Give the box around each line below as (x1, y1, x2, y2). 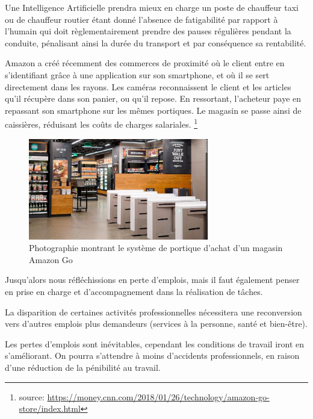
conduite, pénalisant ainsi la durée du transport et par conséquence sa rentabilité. (5, 36, 306, 49)
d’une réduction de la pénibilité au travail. (5, 361, 161, 373)
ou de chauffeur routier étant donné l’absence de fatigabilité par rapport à (5, 13, 278, 25)
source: (19, 390, 45, 403)
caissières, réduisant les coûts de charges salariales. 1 (5, 116, 198, 130)
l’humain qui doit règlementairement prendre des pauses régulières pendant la (5, 25, 291, 37)
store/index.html (19, 402, 81, 415)
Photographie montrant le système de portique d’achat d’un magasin (29, 241, 283, 254)
